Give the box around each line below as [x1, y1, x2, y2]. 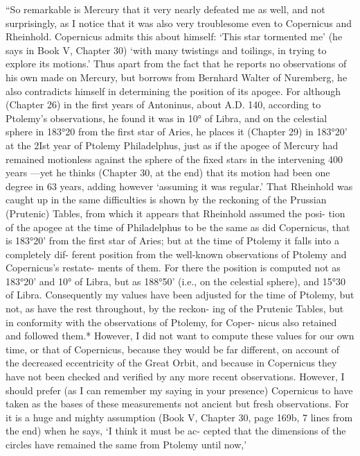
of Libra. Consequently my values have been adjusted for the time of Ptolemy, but [6, 287, 354, 302]
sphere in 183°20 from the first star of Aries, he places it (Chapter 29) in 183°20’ [6, 124, 348, 139]
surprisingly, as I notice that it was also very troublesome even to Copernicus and [6, 15, 352, 30]
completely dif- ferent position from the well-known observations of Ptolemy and [6, 246, 347, 261]
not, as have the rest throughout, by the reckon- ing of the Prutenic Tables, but [6, 301, 344, 316]
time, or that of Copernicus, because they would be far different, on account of [6, 341, 340, 356]
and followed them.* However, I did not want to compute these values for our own [6, 328, 354, 343]
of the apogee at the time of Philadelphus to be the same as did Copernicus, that [6, 219, 350, 234]
